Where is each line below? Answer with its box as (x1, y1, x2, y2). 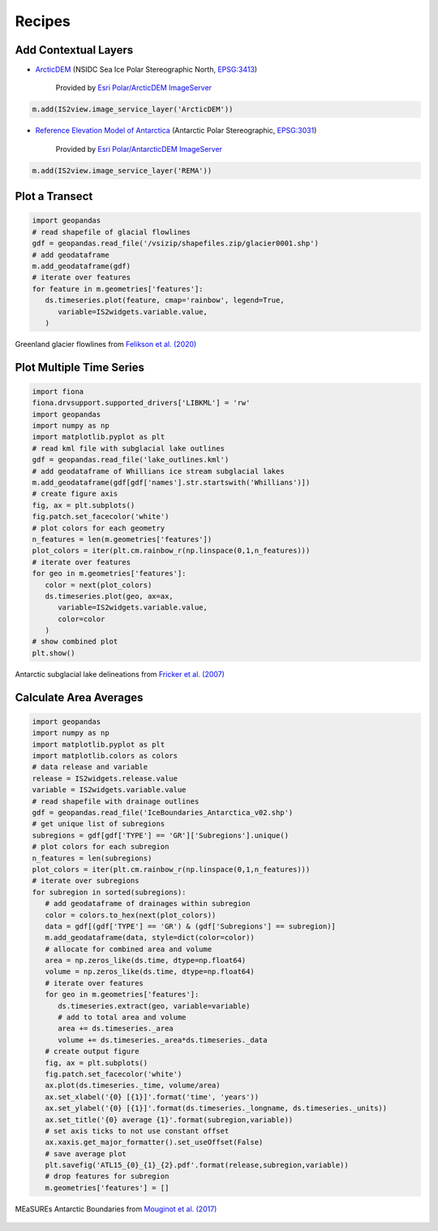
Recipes (15, 12, 71, 30)
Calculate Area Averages (15, 691, 144, 704)
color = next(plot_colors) (45, 580, 152, 589)
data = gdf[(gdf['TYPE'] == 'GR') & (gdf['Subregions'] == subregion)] (45, 921, 337, 930)
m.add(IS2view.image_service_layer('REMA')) (32, 166, 213, 175)
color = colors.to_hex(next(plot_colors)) (45, 910, 217, 920)
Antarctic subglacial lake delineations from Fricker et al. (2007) (15, 669, 225, 678)
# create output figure (45, 1047, 140, 1056)
